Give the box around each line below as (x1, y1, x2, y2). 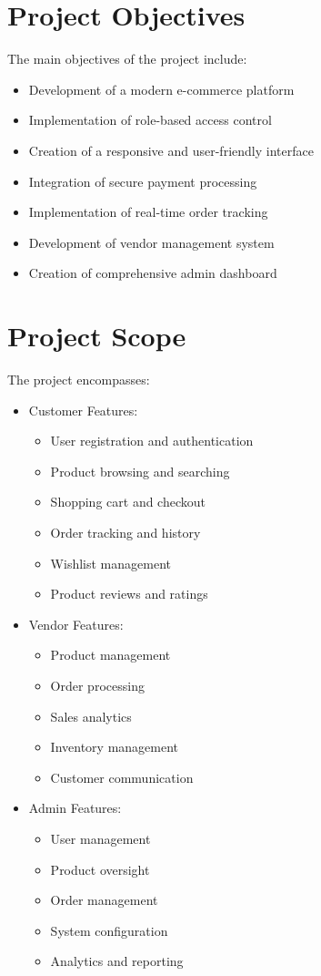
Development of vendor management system (28, 232, 275, 252)
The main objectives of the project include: (7, 49, 247, 68)
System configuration (50, 920, 168, 940)
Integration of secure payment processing (28, 171, 257, 190)
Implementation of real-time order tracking (28, 202, 268, 221)
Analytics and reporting (50, 951, 184, 971)
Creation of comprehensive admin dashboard (28, 263, 277, 283)
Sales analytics (50, 706, 132, 725)
